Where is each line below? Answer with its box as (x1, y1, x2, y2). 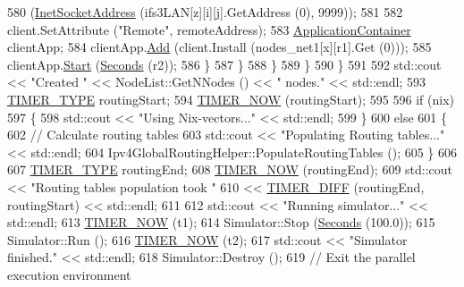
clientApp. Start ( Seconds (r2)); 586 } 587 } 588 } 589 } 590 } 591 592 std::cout (7, 55, 442, 73)
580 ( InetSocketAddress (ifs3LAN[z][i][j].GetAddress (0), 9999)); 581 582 (7, 3, 403, 21)
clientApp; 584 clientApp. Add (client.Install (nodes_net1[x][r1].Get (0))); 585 (7, 38, 432, 56)
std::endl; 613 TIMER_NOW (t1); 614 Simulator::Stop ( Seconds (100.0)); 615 (7, 213, 435, 232)
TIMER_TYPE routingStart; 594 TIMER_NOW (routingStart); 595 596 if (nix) (7, 89, 454, 108)
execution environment (7, 265, 131, 283)
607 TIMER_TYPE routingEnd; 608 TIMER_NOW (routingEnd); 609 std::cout (7, 160, 453, 179)
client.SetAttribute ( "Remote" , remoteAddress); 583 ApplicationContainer (7, 20, 411, 38)
